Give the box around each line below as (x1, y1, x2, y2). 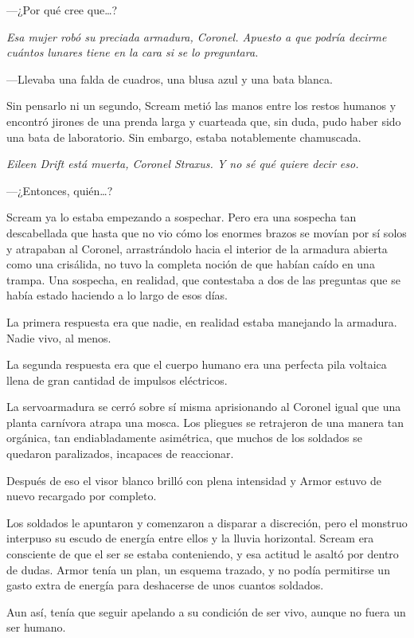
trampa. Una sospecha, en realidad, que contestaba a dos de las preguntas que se (6, 271, 400, 288)
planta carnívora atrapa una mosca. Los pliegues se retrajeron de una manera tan (6, 413, 404, 430)
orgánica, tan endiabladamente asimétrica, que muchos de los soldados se (6, 429, 362, 446)
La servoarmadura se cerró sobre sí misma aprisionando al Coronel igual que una (6, 398, 401, 415)
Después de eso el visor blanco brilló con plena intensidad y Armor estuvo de (6, 472, 381, 488)
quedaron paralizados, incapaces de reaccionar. (6, 445, 234, 462)
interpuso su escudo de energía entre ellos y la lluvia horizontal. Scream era (6, 530, 374, 546)
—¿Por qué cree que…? (6, 2, 118, 18)
